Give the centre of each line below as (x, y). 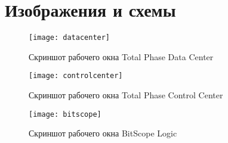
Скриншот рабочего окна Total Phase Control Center (126, 95)
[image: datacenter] (70, 38)
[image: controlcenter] (76, 76)
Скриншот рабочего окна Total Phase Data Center (121, 56)
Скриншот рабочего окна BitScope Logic (103, 133)
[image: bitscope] (65, 114)
